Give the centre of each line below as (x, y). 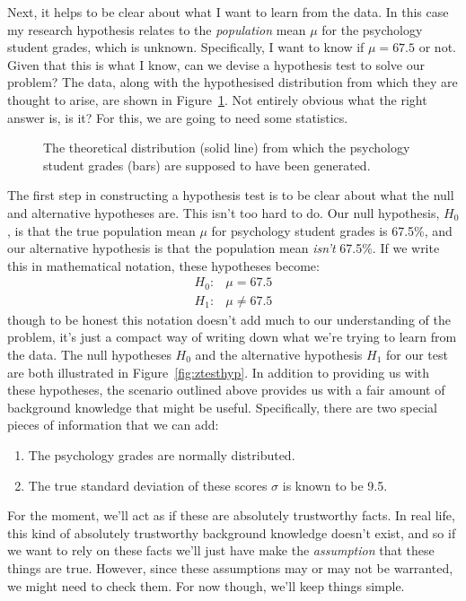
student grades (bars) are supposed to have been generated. (207, 165)
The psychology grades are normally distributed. (162, 454)
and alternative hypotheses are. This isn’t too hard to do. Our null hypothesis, (224, 212)
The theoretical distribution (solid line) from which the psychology (227, 148)
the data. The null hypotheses (89, 355)
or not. (437, 47)
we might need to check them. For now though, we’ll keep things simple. (206, 585)
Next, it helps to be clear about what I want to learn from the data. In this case (228, 12)
